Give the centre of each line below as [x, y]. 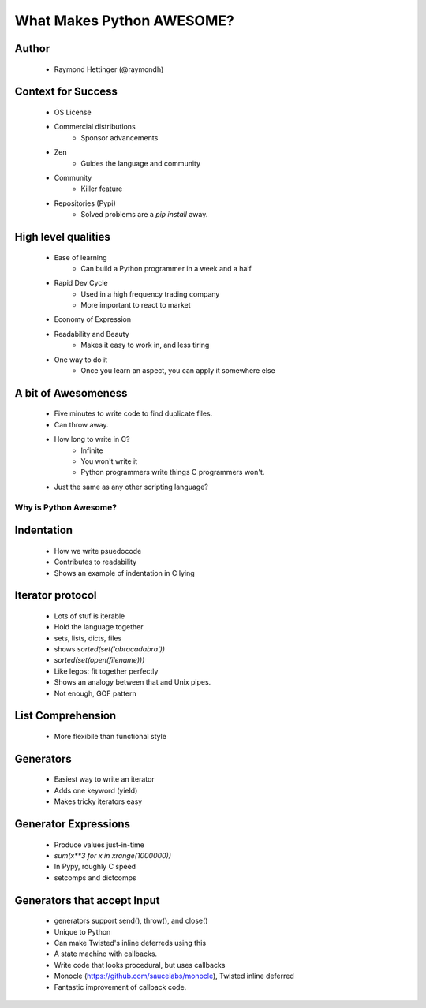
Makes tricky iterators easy [98, 801]
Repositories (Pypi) [85, 203]
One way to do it [81, 360]
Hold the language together [99, 627]
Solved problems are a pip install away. [144, 215]
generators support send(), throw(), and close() [131, 921]
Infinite [92, 450]
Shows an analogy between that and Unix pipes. [133, 682]
